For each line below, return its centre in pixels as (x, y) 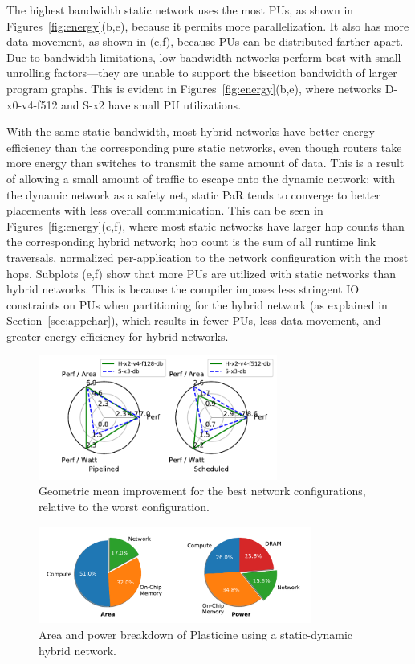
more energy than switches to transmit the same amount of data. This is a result (205, 163)
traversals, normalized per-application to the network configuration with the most (207, 257)
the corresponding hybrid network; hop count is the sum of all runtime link (191, 242)
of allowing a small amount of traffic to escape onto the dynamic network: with (201, 178)
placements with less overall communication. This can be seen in (165, 210)
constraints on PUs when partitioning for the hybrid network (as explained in (197, 304)
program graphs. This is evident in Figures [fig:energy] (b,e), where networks (194, 88)
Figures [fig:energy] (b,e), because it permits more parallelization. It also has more (208, 25)
